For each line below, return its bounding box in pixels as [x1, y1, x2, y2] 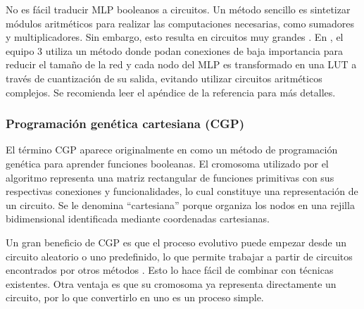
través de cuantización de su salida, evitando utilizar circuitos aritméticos [6, 70, 322, 85]
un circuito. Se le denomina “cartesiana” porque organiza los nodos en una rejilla [6, 197, 355, 212]
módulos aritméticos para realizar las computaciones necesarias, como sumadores [6, 15, 355, 30]
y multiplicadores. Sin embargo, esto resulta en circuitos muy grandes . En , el [6, 30, 344, 44]
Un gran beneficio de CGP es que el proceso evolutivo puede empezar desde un [6, 234, 346, 249]
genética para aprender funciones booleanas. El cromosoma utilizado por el [6, 156, 329, 170]
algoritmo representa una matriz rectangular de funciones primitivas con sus [6, 170, 334, 184]
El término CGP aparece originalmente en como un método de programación [6, 142, 338, 157]
